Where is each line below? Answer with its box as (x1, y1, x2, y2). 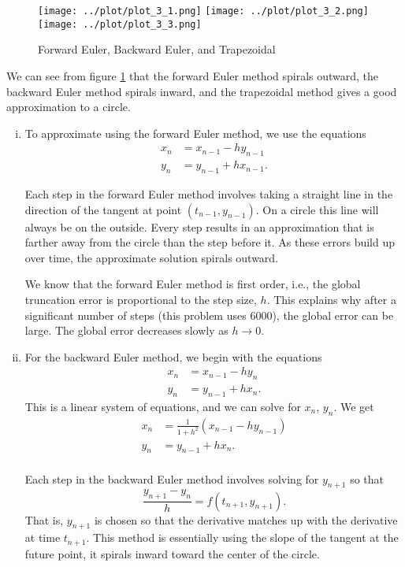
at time (24, 529, 61, 546)
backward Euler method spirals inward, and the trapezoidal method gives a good (6, 83, 397, 99)
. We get (333, 398, 374, 414)
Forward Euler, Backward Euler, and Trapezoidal (38, 41, 276, 57)
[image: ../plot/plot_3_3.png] (38, 18, 202, 30)
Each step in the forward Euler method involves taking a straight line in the (24, 185, 393, 202)
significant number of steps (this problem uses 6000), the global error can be (24, 306, 394, 323)
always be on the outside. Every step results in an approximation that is (24, 218, 374, 235)
